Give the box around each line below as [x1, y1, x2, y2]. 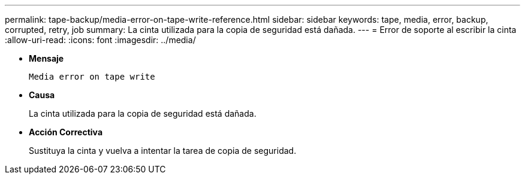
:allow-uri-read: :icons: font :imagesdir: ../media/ [5, 35, 196, 45]
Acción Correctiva [29, 127, 103, 137]
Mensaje [29, 53, 64, 63]
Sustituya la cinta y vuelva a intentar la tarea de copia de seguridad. [29, 145, 297, 156]
